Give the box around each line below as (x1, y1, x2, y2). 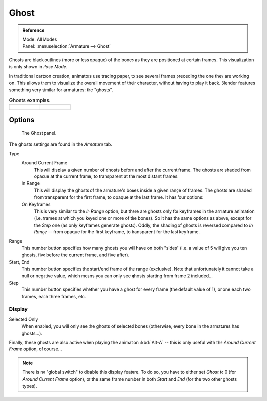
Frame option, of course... (9, 346, 62, 352)
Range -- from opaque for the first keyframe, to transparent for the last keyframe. (34, 229, 200, 235)
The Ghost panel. (21, 130, 57, 136)
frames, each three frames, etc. (21, 293, 86, 299)
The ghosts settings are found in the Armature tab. (9, 141, 112, 147)
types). (22, 383, 37, 389)
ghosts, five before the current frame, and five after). (21, 252, 130, 258)
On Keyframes (21, 201, 51, 207)
